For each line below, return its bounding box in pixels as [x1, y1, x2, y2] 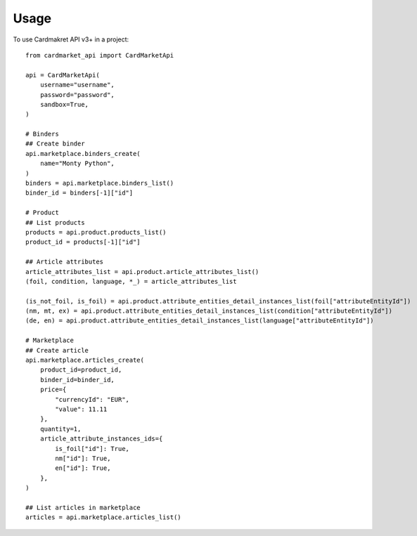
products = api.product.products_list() [25, 228, 167, 236]
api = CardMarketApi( [25, 71, 100, 79]
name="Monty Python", [39, 159, 115, 168]
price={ [39, 386, 67, 393]
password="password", [39, 91, 115, 98]
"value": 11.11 [55, 405, 108, 413]
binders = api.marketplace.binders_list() [25, 179, 174, 188]
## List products [25, 218, 85, 226]
